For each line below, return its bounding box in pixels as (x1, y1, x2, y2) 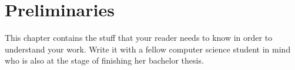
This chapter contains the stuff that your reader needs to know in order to (5, 32, 273, 44)
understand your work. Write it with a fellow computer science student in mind (5, 43, 291, 55)
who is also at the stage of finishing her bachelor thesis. (5, 54, 204, 66)
